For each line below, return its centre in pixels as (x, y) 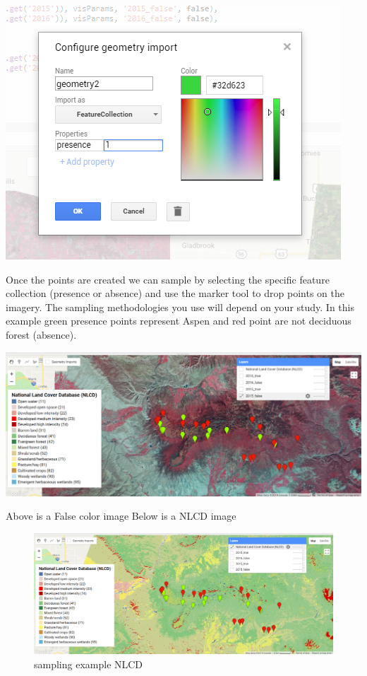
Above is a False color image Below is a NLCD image (121, 516)
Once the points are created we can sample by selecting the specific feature (168, 279)
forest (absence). (41, 334)
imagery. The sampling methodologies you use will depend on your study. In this (180, 307)
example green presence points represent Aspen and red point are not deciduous (179, 321)
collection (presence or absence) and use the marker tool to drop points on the (175, 293)
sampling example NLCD (89, 664)
